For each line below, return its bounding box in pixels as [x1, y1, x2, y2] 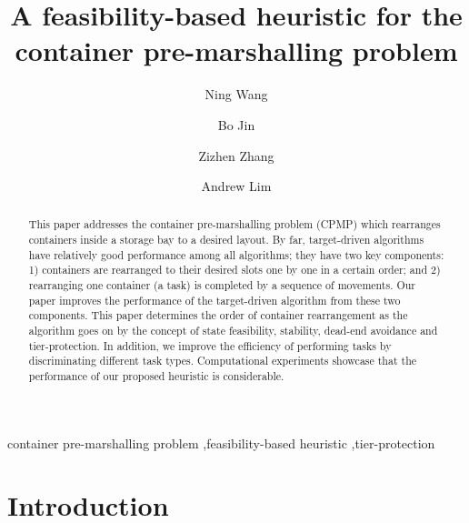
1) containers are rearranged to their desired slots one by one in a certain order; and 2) [28, 262, 441, 277]
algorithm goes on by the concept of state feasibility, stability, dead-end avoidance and [28, 323, 438, 338]
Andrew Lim [201, 176, 272, 196]
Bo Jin [217, 115, 255, 134]
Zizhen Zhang [198, 146, 274, 165]
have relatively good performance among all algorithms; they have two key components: [28, 246, 444, 262]
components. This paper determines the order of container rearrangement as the [28, 307, 408, 323]
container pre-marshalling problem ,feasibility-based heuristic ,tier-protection [7, 433, 435, 452]
